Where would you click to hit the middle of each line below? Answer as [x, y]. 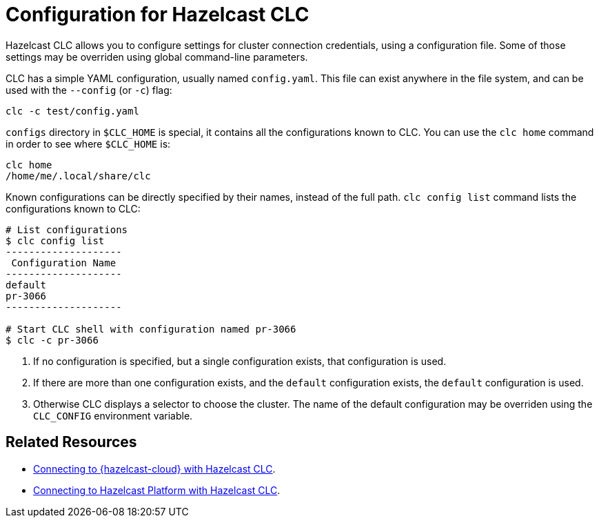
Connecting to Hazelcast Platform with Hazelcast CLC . [157, 490]
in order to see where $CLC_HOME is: [88, 144]
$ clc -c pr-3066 [52, 340]
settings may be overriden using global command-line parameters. [157, 57]
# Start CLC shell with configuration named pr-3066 [151, 329]
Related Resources [71, 442]
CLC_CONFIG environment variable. [113, 415]
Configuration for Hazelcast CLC [158, 14]
